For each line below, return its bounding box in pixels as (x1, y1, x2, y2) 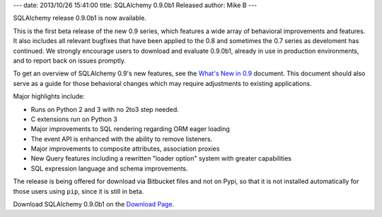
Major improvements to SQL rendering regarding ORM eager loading (30, 125, 230, 133)
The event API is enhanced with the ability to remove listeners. (30, 135, 213, 143)
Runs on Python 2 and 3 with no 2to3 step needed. (30, 105, 180, 113)
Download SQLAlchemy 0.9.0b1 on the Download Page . (13, 200, 175, 209)
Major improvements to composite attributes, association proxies (30, 144, 220, 153)
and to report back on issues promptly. (13, 56, 127, 65)
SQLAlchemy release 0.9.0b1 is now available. (13, 14, 146, 23)
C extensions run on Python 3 (30, 115, 118, 123)
